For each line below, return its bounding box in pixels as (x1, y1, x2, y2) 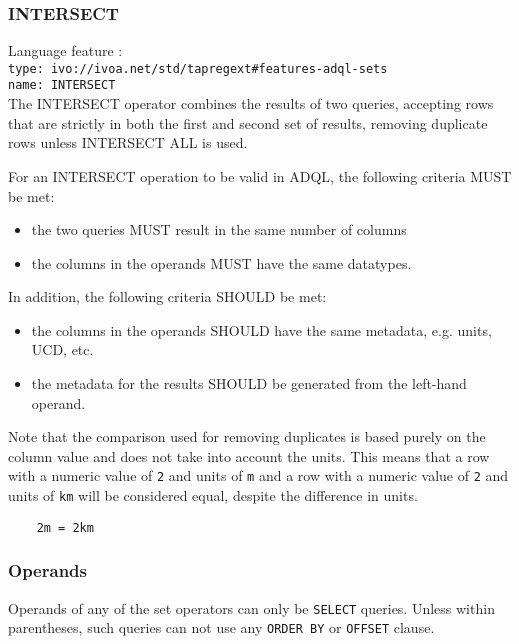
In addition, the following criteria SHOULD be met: (8, 286, 327, 307)
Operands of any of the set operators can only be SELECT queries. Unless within (8, 597, 495, 618)
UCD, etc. (31, 339, 94, 360)
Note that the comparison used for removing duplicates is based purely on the (8, 426, 486, 447)
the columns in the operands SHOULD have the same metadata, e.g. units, (31, 319, 492, 340)
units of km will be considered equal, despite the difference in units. (8, 485, 418, 506)
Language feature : (8, 40, 123, 61)
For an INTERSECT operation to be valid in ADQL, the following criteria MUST (8, 165, 512, 186)
